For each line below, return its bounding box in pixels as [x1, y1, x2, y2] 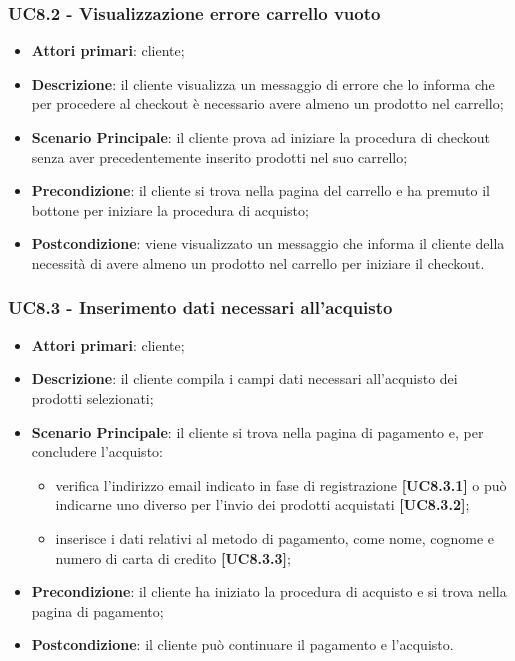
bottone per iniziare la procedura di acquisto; [31, 199, 309, 220]
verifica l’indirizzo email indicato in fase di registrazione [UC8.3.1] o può [55, 474, 507, 495]
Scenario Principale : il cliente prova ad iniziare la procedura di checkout [31, 127, 491, 147]
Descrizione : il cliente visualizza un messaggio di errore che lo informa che [31, 73, 495, 94]
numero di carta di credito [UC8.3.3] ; [55, 547, 291, 568]
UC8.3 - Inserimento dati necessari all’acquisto [8, 295, 393, 320]
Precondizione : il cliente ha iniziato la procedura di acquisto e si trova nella [31, 581, 507, 602]
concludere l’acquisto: [31, 441, 163, 462]
